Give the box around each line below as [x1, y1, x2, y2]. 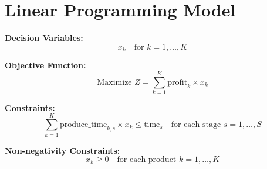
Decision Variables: [5, 32, 83, 44]
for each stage [171, 120, 221, 129]
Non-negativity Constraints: [5, 144, 120, 156]
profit [167, 78, 188, 87]
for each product [117, 156, 177, 164]
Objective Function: [5, 59, 86, 71]
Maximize [97, 78, 132, 87]
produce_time [59, 120, 107, 129]
